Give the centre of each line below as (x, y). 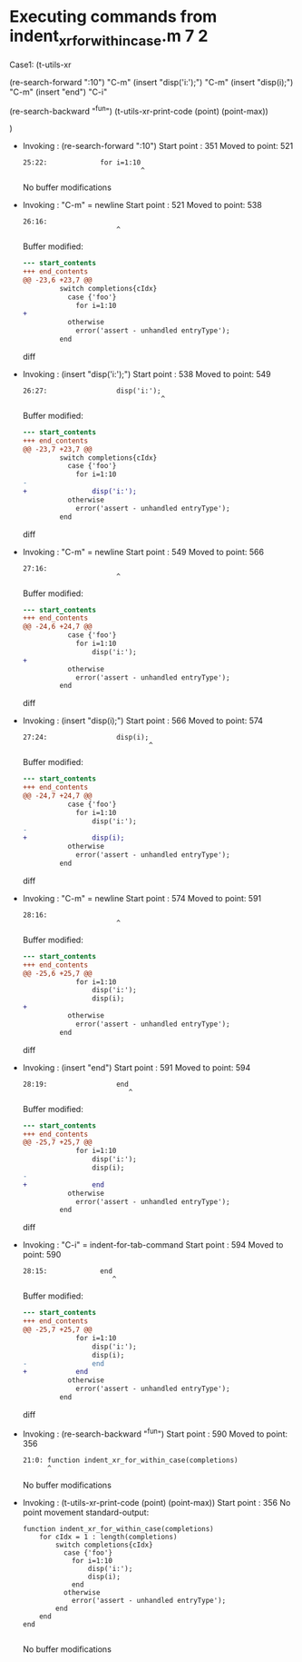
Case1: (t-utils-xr (40, 65)
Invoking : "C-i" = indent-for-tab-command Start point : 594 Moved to (153, 1245)
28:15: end (68, 1271)
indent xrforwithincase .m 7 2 (109, 37)
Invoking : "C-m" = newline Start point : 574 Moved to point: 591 (142, 898)
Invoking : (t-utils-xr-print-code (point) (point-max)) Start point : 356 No (156, 1502)
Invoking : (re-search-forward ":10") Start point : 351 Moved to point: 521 (158, 146)
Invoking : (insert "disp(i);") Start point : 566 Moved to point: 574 (143, 721)
